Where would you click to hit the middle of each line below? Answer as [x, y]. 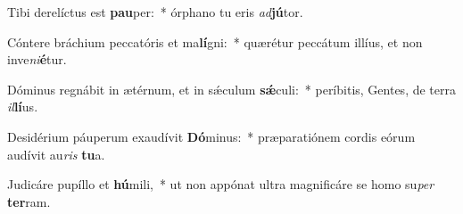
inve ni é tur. [37, 59]
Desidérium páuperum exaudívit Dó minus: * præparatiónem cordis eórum [211, 136]
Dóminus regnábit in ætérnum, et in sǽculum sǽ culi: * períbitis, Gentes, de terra [231, 89]
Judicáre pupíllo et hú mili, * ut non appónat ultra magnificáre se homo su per [221, 184]
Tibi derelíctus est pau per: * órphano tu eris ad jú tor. [155, 12]
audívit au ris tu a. [56, 154]
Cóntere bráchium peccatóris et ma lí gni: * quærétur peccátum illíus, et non [215, 41]
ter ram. [29, 201]
